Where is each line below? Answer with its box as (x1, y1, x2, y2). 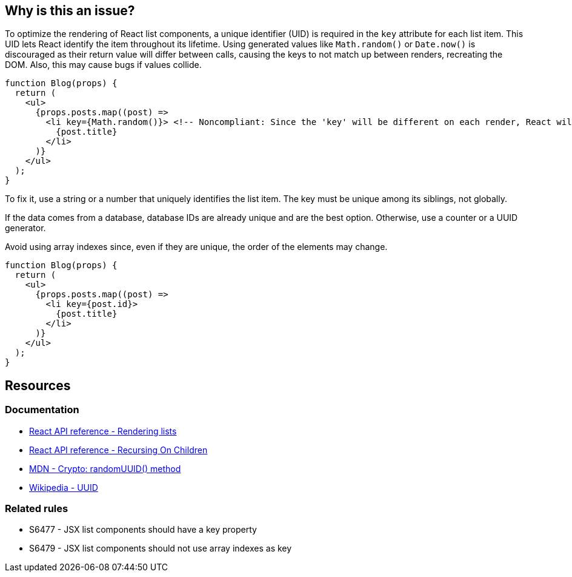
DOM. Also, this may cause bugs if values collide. (5, 59, 202, 70)
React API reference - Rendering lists (29, 425, 177, 436)
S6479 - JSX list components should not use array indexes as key (29, 543, 292, 554)
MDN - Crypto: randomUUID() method (29, 463, 181, 474)
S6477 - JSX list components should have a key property (29, 524, 257, 535)
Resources (5, 377, 71, 393)
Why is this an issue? (5, 3, 135, 18)
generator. (5, 223, 46, 234)
